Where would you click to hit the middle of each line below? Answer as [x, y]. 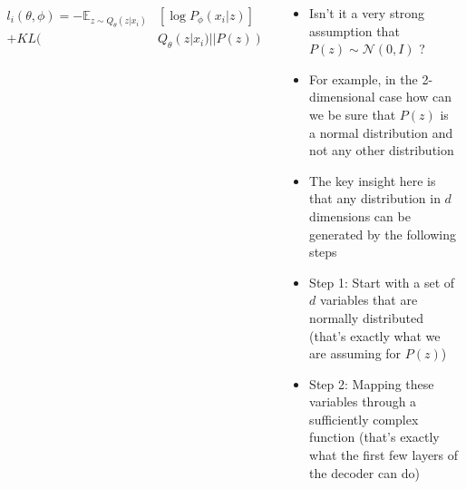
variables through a [363, 401]
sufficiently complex [364, 419]
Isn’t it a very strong [367, 13]
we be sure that [353, 114]
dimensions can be [360, 215]
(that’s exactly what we [375, 335]
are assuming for [355, 353]
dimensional [342, 97]
